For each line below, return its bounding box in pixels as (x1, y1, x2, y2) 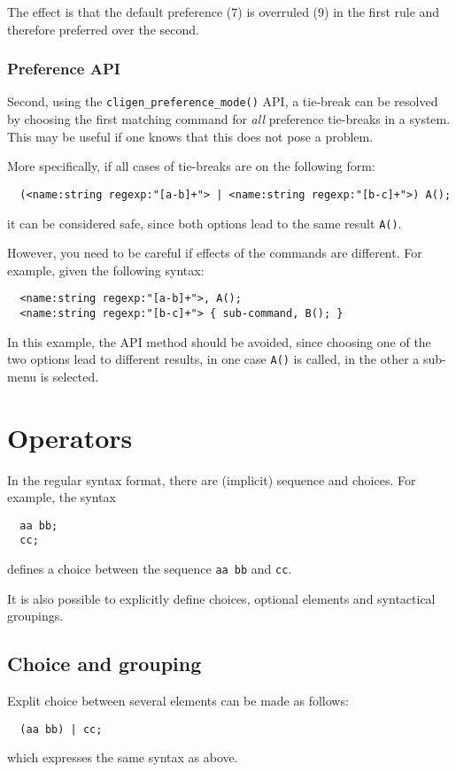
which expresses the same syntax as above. (7, 748, 238, 767)
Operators (7, 419, 133, 455)
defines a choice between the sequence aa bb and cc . (7, 560, 292, 578)
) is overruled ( (237, 3, 319, 20)
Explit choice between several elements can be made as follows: (7, 691, 349, 710)
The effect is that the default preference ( (7, 3, 232, 20)
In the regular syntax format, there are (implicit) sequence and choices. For (7, 470, 416, 489)
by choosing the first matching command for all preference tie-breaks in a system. (7, 110, 451, 128)
